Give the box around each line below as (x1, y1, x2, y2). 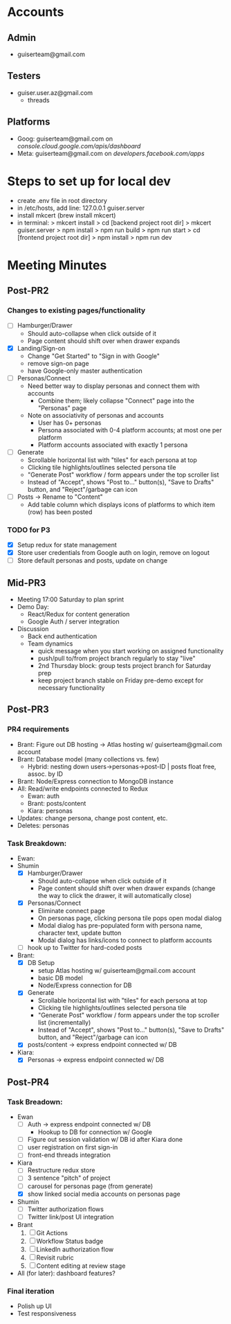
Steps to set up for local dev (7, 173, 172, 189)
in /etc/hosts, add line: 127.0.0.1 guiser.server (17, 204, 145, 212)
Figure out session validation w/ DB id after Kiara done (27, 1136, 183, 1144)
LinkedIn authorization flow (36, 1245, 114, 1253)
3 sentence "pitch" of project (27, 1174, 111, 1182)
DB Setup (27, 959, 55, 967)
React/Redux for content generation (27, 610, 130, 619)
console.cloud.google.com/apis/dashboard (17, 141, 141, 150)
